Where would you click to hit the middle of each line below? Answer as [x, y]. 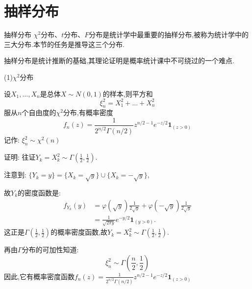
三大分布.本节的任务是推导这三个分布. [64, 44]
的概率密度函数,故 [79, 232]
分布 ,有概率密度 [88, 112]
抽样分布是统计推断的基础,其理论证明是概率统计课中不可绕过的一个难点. [119, 60]
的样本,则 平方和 [128, 93]
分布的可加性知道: [50, 250]
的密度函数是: [39, 192]
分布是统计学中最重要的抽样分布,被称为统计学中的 [169, 35]
